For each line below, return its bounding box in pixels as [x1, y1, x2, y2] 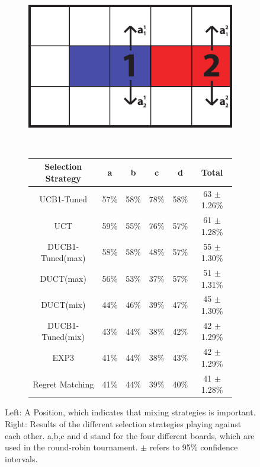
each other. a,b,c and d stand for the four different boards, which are [5, 429, 255, 441]
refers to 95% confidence [149, 441, 238, 453]
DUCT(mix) [41, 298, 86, 311]
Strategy [45, 171, 81, 184]
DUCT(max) [40, 272, 86, 284]
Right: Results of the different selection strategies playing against [5, 418, 242, 430]
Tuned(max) [41, 252, 86, 264]
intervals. [5, 452, 38, 465]
